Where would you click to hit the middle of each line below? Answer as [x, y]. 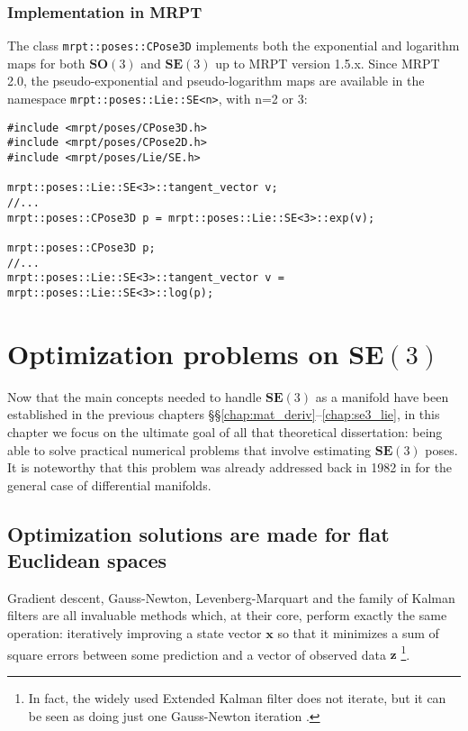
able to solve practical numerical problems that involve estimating [189, 449]
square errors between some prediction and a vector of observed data [197, 654]
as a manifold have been [382, 396]
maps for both [46, 63]
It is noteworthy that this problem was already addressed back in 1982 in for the [230, 467]
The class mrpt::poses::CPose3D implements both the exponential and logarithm [234, 46]
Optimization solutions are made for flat [198, 533]
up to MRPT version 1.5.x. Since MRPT [328, 63]
